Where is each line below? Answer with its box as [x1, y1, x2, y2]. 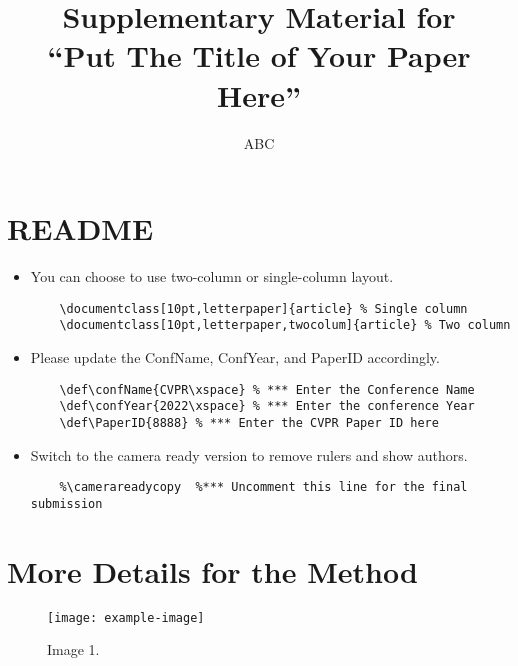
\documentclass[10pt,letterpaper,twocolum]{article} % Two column [59, 318, 511, 333]
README [7, 208, 154, 249]
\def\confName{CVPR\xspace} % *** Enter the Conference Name [59, 382, 475, 397]
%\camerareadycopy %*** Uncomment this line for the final [59, 480, 468, 495]
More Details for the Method [7, 550, 418, 591]
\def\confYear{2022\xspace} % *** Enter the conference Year [59, 399, 475, 414]
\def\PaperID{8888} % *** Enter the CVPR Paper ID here [59, 415, 439, 430]
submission [30, 496, 103, 511]
